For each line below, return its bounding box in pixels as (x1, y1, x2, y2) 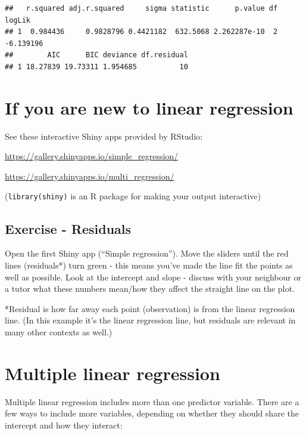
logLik (5, 16, 30, 24)
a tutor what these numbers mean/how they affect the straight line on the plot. (5, 282, 295, 295)
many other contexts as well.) (5, 325, 113, 338)
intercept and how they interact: (5, 418, 123, 431)
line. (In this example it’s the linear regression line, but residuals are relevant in (5, 314, 296, 326)
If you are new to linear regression (5, 95, 293, 119)
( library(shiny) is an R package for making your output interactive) (5, 190, 261, 202)
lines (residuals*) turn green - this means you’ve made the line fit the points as (5, 258, 293, 271)
